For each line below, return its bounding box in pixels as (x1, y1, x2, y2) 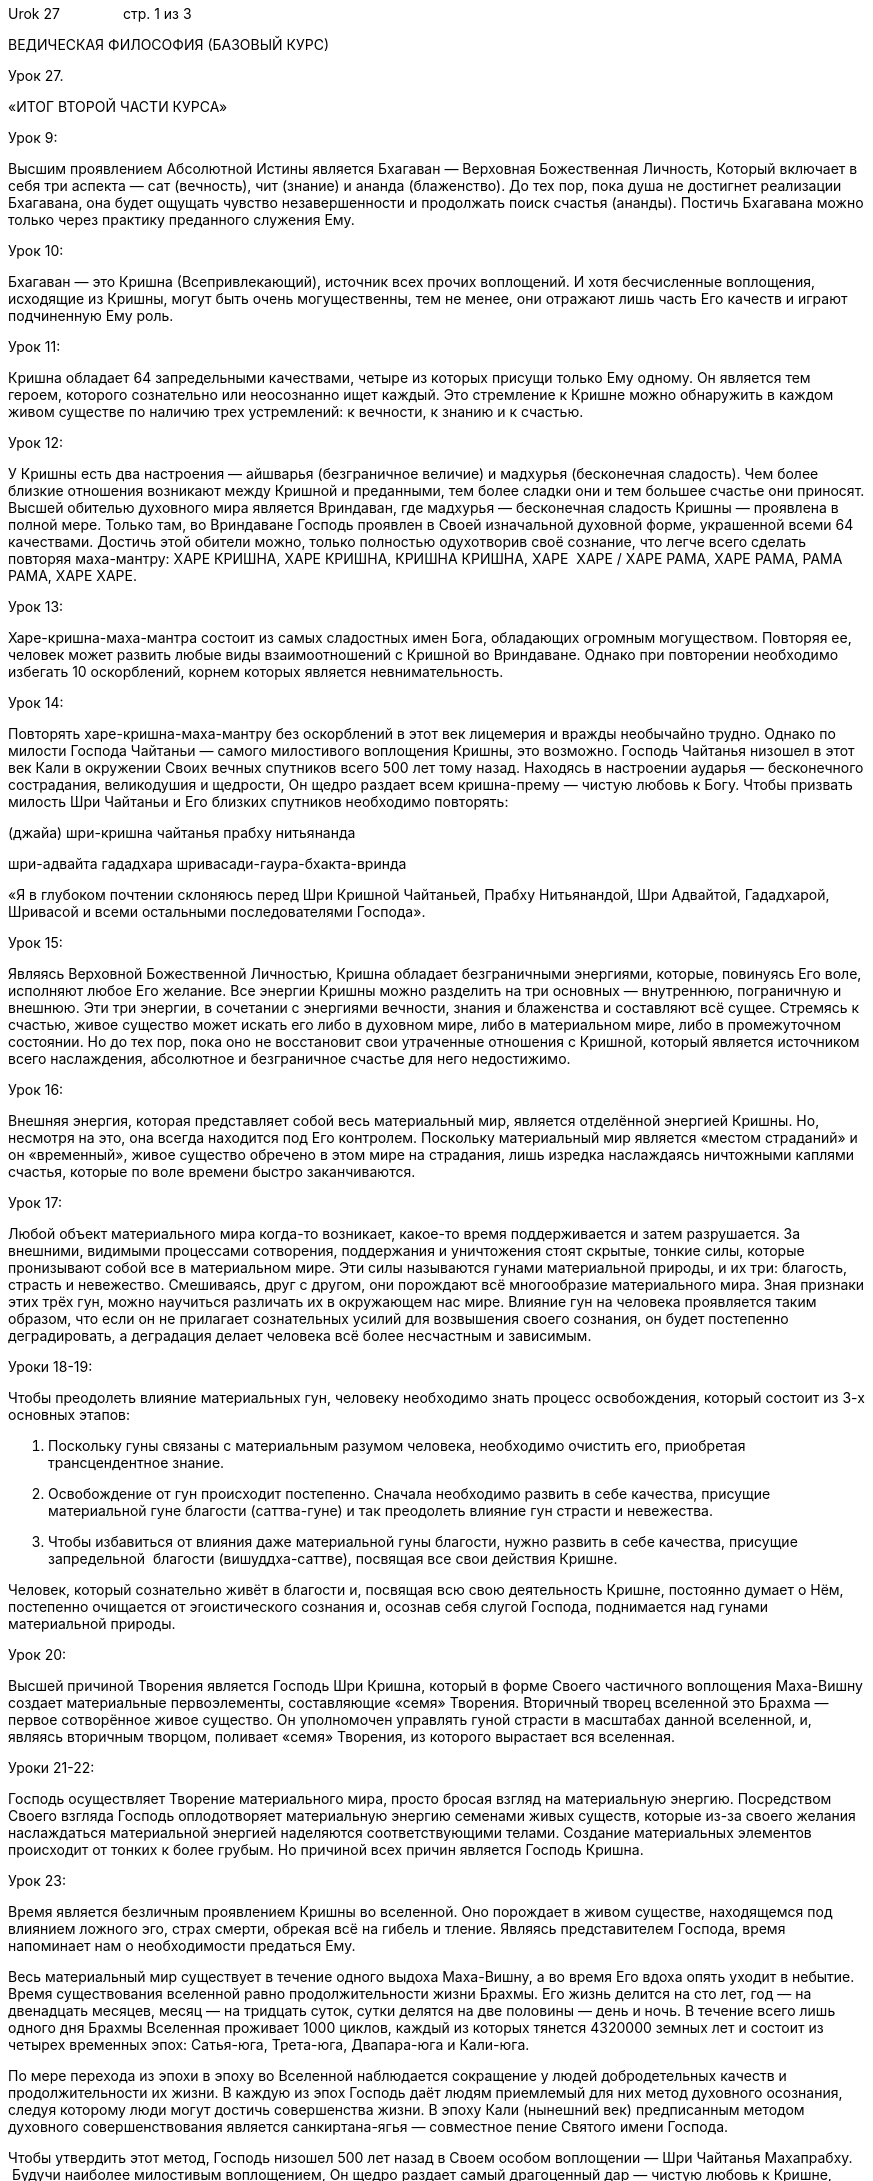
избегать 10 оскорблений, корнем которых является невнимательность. (8, 663, 504, 680)
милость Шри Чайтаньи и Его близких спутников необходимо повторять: (8, 793, 509, 810)
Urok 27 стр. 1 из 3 (8, 5, 192, 22)
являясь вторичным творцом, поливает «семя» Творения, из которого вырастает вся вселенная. (8, 1728, 675, 1745)
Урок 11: (8, 338, 61, 355)
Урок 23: (8, 1872, 66, 1889)
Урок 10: (8, 242, 64, 259)
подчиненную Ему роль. (8, 307, 174, 324)
